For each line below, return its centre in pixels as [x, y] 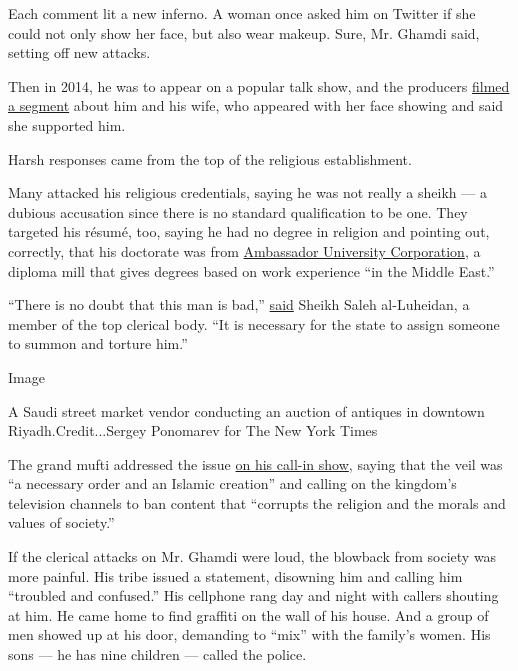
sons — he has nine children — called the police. [157, 654]
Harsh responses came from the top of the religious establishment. [210, 158]
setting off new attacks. [79, 52]
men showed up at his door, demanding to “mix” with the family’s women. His [249, 634]
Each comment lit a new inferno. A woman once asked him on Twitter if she [242, 13]
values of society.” [61, 522]
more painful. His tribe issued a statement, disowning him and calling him [235, 575]
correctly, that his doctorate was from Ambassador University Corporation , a [244, 250]
